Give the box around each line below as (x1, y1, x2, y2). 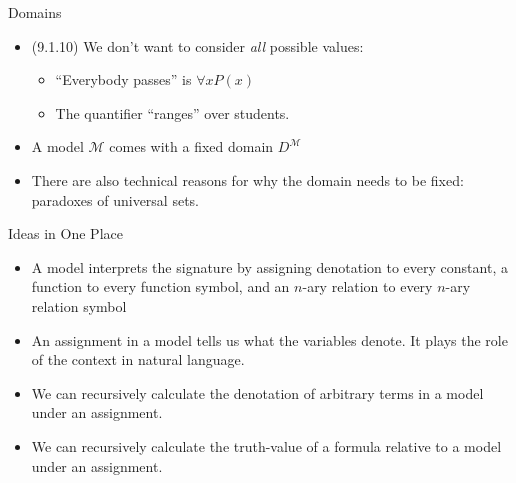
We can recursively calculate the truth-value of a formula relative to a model (31, 435, 502, 456)
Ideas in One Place (8, 223, 123, 244)
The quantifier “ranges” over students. (55, 102, 290, 123)
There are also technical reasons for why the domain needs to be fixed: (31, 169, 464, 190)
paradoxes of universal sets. (31, 189, 200, 210)
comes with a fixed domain (109, 136, 274, 157)
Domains (8, 2, 62, 22)
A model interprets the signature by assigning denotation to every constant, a (31, 256, 508, 277)
